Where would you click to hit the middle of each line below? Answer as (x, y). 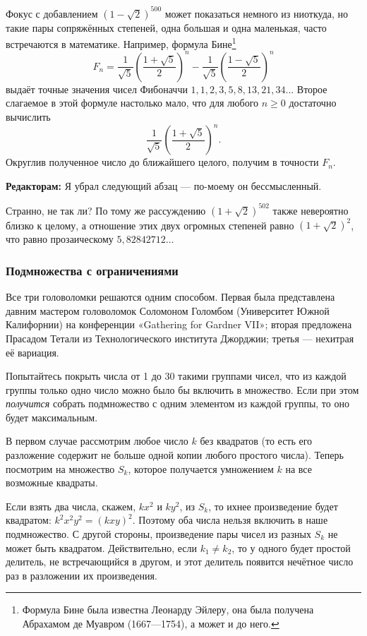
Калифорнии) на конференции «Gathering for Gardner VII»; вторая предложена (179, 324)
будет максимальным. (52, 417)
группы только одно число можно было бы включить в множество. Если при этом (182, 389)
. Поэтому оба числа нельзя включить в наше (230, 520)
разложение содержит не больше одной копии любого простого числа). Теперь (175, 455)
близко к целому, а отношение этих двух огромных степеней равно (150, 225)
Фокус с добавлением (52, 13)
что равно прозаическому (60, 239)
